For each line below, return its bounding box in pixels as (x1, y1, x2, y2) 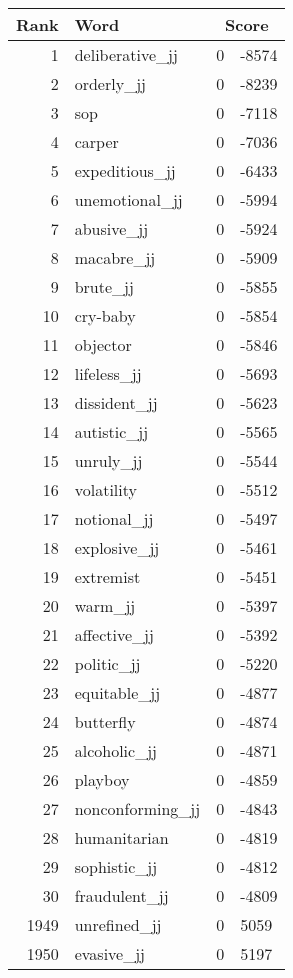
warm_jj (74, 594, 136, 617)
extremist (74, 565, 141, 588)
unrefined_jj (74, 913, 162, 936)
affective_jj (74, 623, 154, 646)
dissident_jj (74, 391, 158, 414)
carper (74, 130, 119, 153)
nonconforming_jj (74, 797, 201, 820)
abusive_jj (74, 217, 149, 240)
